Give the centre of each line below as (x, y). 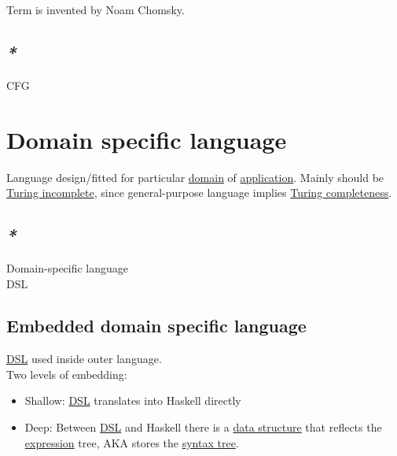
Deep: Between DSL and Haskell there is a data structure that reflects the (203, 427)
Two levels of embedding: (67, 374)
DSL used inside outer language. (84, 359)
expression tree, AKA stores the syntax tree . (132, 442)
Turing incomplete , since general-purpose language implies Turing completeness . (199, 193)
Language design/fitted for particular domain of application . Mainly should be (195, 177)
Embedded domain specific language (156, 326)
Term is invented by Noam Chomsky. (96, 9)
